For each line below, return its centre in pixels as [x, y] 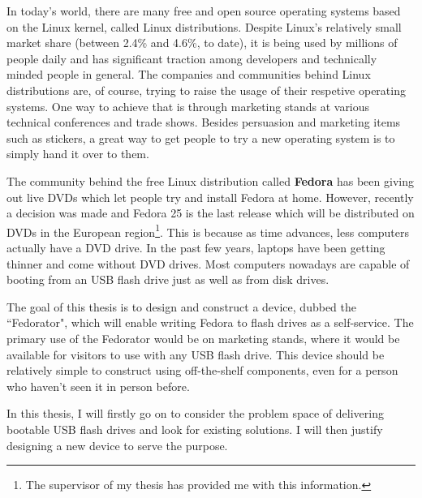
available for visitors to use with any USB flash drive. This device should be [196, 354]
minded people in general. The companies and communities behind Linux [189, 74]
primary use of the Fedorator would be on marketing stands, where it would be [203, 338]
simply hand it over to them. [78, 154]
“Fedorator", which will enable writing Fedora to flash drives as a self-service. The [210, 322]
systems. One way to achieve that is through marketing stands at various [188, 106]
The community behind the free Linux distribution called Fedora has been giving [210, 180]
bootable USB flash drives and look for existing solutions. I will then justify [195, 429]
